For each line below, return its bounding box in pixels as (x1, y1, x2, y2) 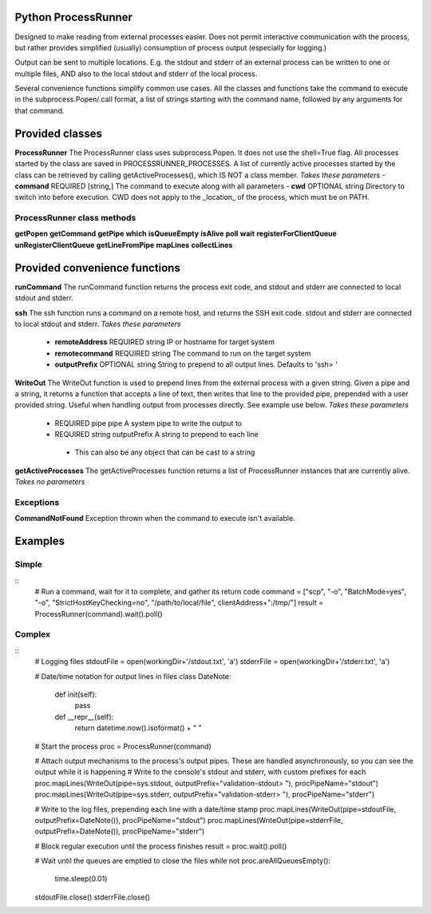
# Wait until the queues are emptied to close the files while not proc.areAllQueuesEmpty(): (34, 856, 331, 866)
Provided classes (14, 126, 103, 140)
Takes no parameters (14, 477, 85, 487)
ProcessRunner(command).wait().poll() (34, 609, 163, 618)
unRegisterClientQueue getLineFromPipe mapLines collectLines (14, 240, 233, 249)
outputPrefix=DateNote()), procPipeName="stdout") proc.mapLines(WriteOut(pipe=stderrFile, (34, 815, 343, 825)
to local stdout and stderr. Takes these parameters (14, 319, 181, 328)
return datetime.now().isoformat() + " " (74, 723, 203, 733)
